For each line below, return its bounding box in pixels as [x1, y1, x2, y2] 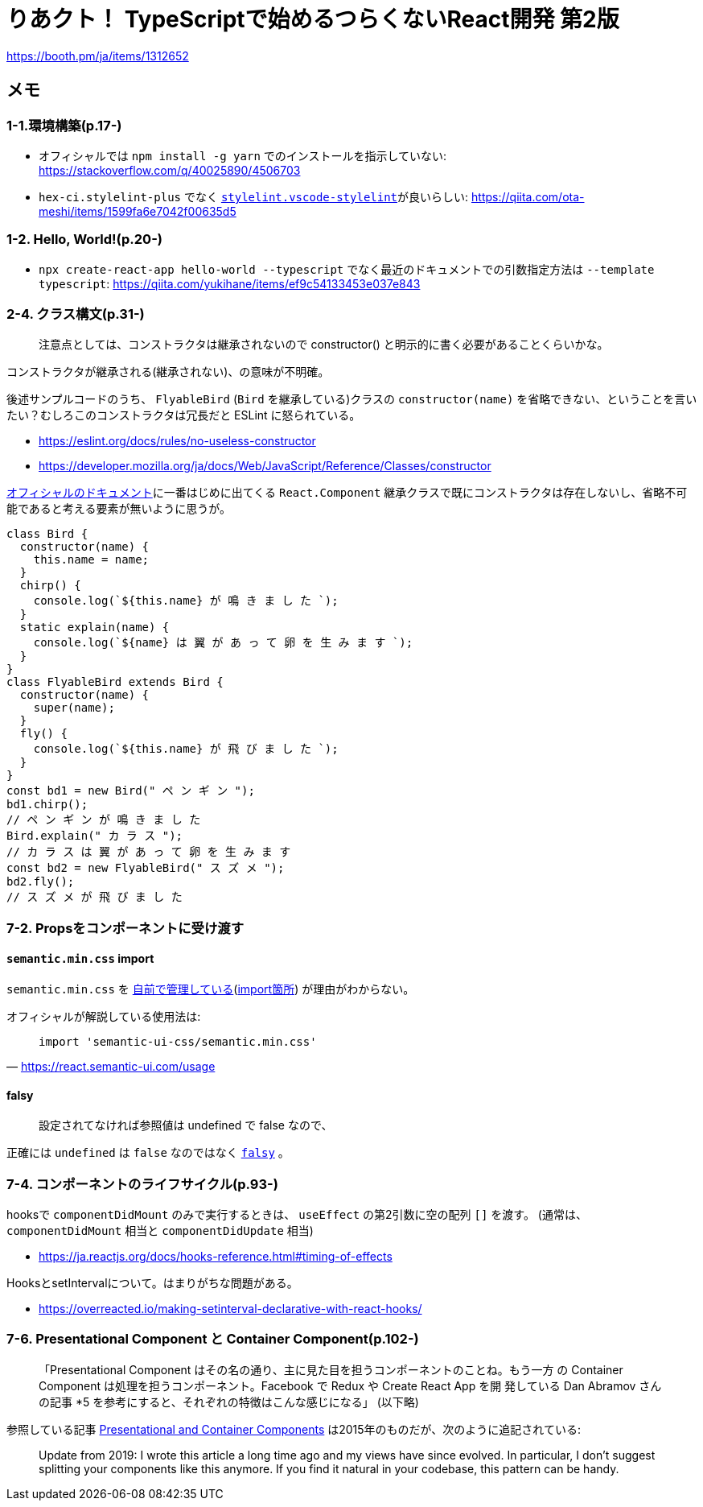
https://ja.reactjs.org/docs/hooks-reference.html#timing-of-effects [39, 1249, 393, 1264]
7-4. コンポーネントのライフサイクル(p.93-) [6, 1175, 278, 1192]
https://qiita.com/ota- [471, 189, 585, 204]
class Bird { [6, 527, 88, 541]
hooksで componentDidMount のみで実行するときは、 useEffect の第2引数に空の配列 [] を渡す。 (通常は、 [6, 1208, 587, 1222]
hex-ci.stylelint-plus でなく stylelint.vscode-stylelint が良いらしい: [39, 189, 469, 204]
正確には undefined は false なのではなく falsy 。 [6, 1146, 290, 1160]
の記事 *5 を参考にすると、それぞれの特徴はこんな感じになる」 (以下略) [39, 1394, 419, 1409]
